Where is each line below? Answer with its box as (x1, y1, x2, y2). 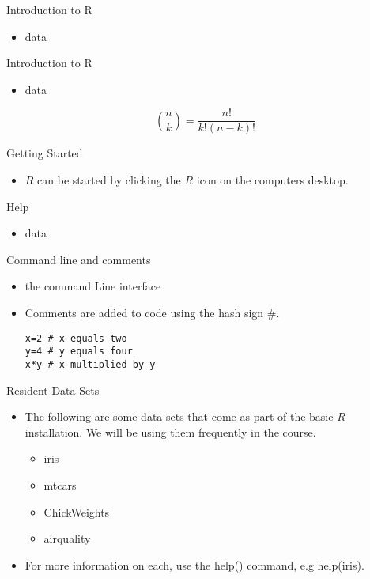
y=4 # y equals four (25, 346, 133, 358)
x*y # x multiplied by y (25, 358, 156, 370)
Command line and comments (6, 251, 151, 267)
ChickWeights (43, 503, 110, 520)
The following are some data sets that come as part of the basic (25, 408, 334, 425)
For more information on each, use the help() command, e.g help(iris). (25, 556, 364, 573)
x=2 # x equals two (25, 332, 127, 344)
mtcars (43, 476, 77, 493)
